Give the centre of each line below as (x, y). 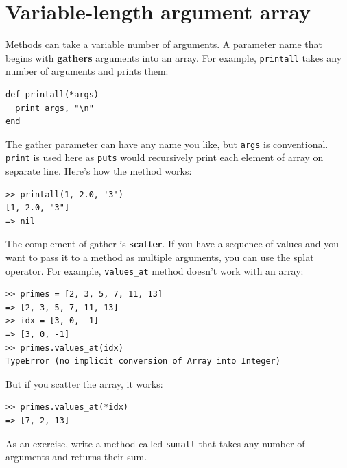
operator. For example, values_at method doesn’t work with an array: (155, 270)
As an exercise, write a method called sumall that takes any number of (155, 443)
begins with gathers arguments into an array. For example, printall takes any (174, 57)
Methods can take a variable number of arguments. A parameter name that (164, 44)
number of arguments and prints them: (87, 71)
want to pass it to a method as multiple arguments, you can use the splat (160, 257)
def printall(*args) (52, 94)
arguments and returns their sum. (76, 457)
